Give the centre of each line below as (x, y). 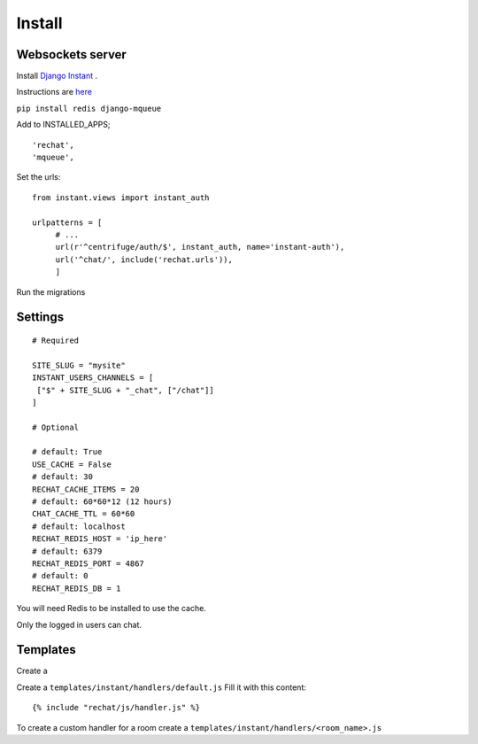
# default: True (67, 452)
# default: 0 (60, 576)
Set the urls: (39, 177)
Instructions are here (54, 92)
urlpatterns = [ (67, 222)
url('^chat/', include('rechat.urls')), (144, 260)
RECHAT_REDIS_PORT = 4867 (89, 563)
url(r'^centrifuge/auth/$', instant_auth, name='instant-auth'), (200, 247)
